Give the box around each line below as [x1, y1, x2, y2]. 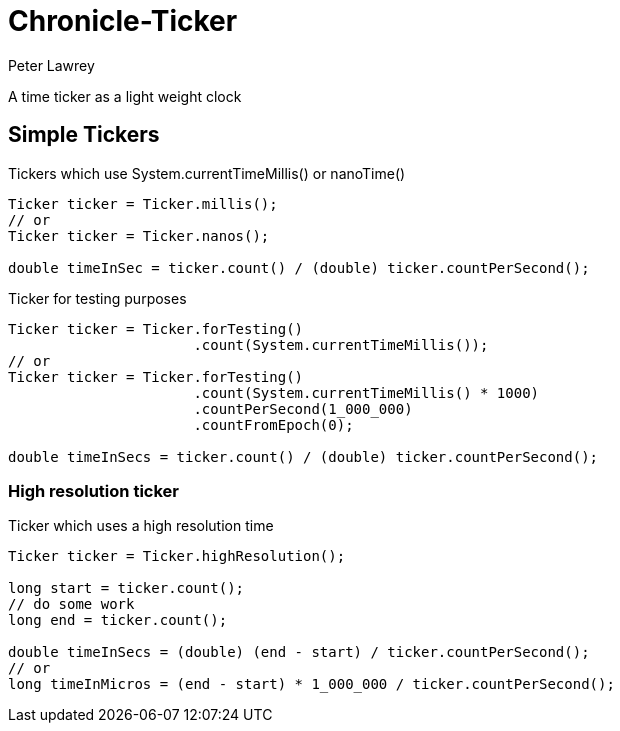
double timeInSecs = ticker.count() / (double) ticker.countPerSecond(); [8, 448, 599, 465]
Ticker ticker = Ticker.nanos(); [8, 227, 270, 244]
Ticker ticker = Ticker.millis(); [8, 195, 278, 212]
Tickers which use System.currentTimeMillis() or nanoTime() [8, 164, 406, 182]
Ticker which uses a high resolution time [8, 517, 274, 535]
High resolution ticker [8, 480, 179, 501]
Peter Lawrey [8, 56, 95, 74]
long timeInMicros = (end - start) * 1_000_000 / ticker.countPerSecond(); [8, 676, 615, 693]
